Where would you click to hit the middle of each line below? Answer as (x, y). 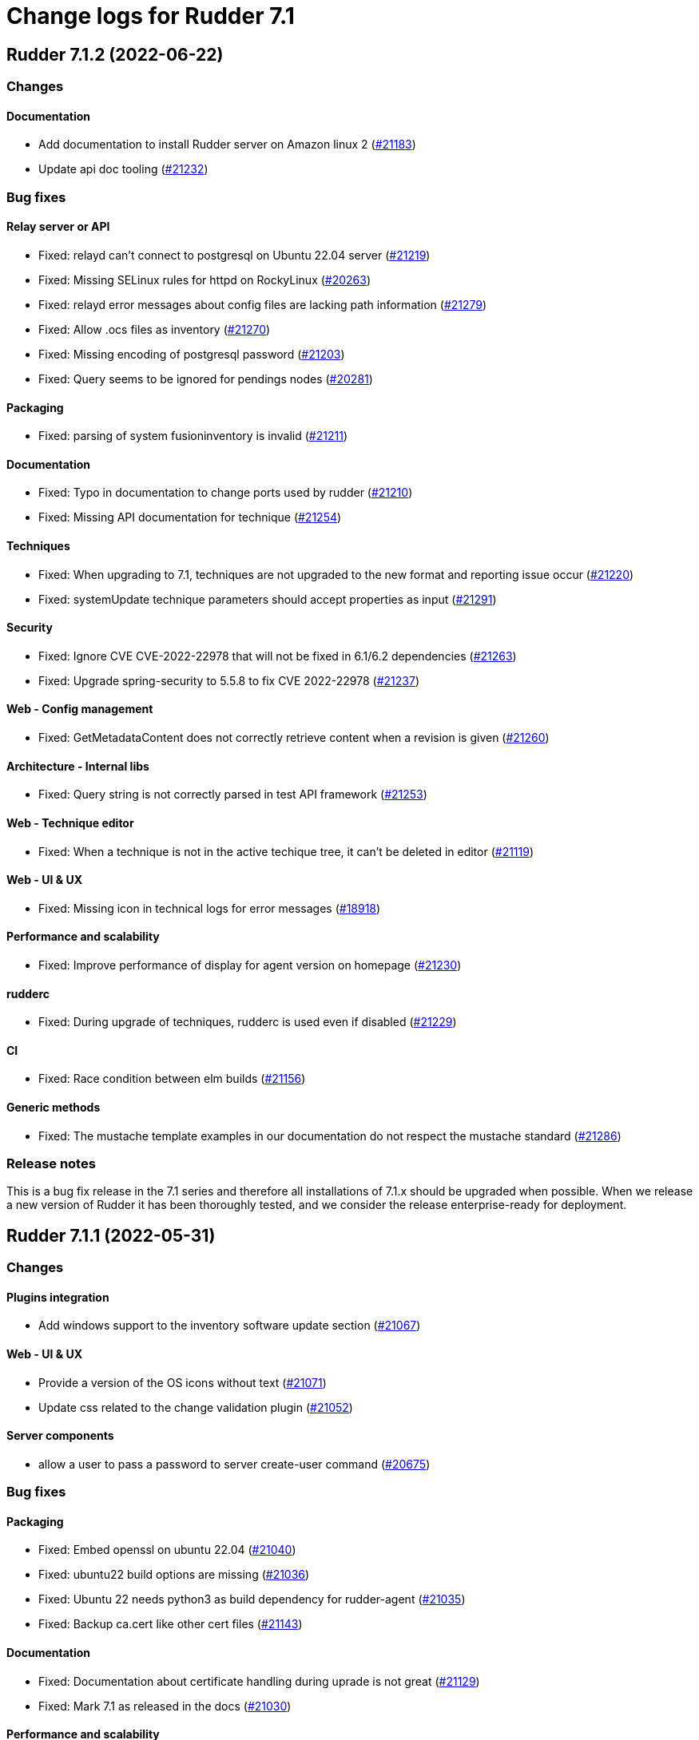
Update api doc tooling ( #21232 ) (123, 169)
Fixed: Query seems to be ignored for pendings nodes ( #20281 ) (206, 379)
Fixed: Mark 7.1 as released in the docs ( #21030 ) (165, 1706)
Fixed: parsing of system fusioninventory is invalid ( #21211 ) (193, 436)
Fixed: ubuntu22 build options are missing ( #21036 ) (174, 1575)
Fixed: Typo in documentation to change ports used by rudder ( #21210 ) (226, 493)
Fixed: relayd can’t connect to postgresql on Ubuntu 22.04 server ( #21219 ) (234, 255)
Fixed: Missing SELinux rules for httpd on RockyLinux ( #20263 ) (205, 279)
